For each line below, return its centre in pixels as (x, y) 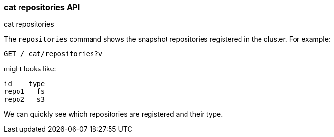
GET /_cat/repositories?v (53, 54)
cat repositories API (42, 7)
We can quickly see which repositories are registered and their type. (113, 114)
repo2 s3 (25, 99)
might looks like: (30, 69)
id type (25, 84)
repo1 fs (25, 92)
